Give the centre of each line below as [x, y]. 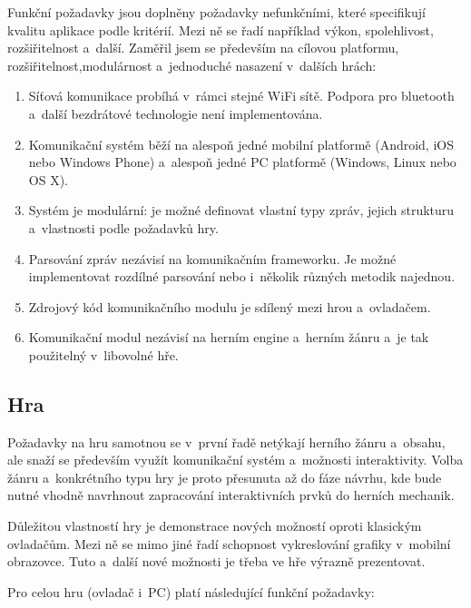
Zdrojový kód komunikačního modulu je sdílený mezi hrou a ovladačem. [230, 306]
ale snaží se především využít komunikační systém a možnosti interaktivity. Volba [235, 460]
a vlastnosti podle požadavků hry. [123, 227]
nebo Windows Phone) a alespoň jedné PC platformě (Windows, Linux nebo [242, 162]
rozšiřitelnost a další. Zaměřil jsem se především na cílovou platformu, [203, 48]
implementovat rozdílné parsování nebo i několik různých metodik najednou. [242, 276]
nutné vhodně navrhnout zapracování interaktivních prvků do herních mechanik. [231, 495]
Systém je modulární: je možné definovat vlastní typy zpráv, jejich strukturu [241, 210]
